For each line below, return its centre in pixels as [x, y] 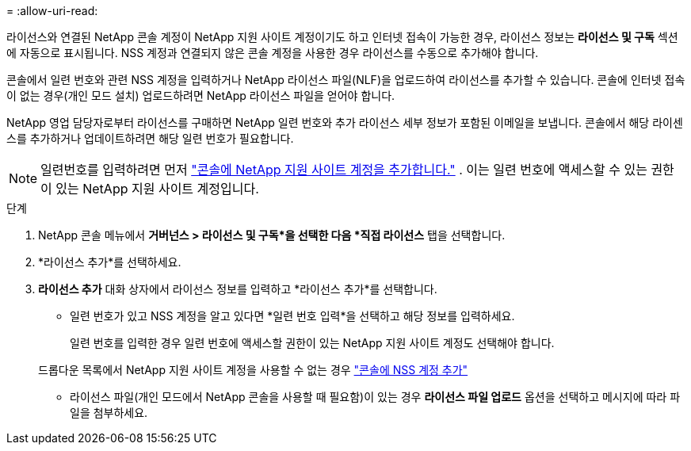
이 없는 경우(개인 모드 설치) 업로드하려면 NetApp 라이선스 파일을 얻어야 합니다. [201, 96]
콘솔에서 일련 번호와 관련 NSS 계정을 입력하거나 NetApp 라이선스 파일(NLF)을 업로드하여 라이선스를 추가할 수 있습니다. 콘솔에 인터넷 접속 [346, 80]
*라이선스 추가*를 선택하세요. [110, 262]
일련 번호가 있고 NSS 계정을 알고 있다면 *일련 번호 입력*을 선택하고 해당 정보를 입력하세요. [292, 316]
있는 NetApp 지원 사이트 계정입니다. [157, 189]
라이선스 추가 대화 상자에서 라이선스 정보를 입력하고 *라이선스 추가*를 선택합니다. [238, 289]
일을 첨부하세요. [109, 413]
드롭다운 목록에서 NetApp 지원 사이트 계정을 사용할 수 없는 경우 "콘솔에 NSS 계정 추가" [253, 370]
